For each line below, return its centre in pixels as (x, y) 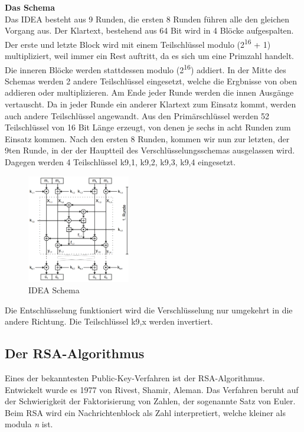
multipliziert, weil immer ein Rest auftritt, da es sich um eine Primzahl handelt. (149, 56)
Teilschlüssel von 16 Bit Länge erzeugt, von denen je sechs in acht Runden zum (148, 127)
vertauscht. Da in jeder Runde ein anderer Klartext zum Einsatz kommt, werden (151, 104)
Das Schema (30, 7)
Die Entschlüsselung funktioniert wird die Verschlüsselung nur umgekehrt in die (149, 310)
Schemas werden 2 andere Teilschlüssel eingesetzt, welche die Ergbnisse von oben (151, 81)
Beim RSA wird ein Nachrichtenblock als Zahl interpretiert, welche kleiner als (145, 412)
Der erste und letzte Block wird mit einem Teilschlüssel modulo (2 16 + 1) (138, 43)
